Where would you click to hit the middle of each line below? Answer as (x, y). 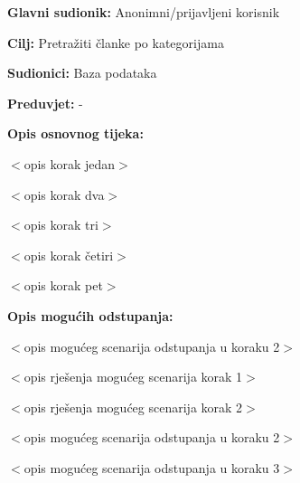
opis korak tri (61, 225)
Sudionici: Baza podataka (82, 73)
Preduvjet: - (45, 103)
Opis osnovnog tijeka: (75, 133)
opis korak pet (63, 285)
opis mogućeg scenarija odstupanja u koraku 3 (152, 467)
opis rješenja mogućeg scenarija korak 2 (133, 407)
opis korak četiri (69, 255)
